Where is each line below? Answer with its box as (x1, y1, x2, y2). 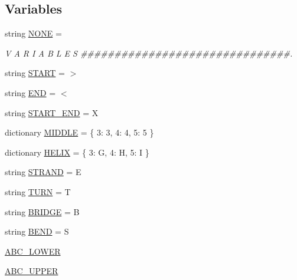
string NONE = (5, 27, 62, 39)
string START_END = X (5, 106, 99, 118)
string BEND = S (5, 225, 69, 238)
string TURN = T (5, 185, 71, 197)
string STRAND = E (5, 166, 81, 178)
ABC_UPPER (5, 265, 58, 277)
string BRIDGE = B (5, 205, 80, 218)
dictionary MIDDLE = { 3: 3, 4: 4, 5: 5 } (5, 126, 154, 139)
